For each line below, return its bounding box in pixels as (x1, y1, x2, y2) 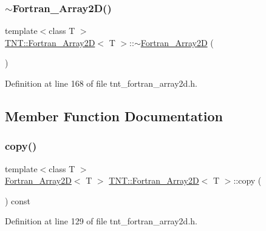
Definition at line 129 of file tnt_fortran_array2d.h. (5, 215, 197, 227)
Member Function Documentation (5, 106, 223, 125)
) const (5, 194, 31, 207)
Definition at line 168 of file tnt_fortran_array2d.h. (5, 77, 197, 89)
